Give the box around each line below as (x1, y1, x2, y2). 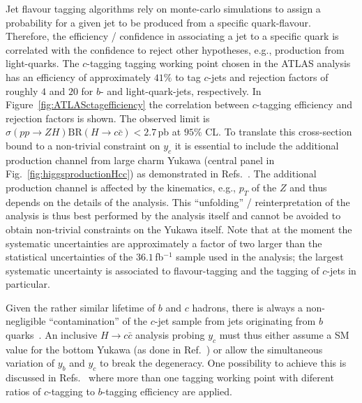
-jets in (326, 263, 356, 277)
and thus (289, 179, 327, 194)
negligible (6, 314, 46, 328)
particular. (6, 277, 50, 291)
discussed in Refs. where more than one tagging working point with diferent (6, 370, 334, 385)
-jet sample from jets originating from (154, 314, 316, 328)
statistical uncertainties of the (6, 249, 133, 264)
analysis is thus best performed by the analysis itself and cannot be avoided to (6, 208, 341, 223)
